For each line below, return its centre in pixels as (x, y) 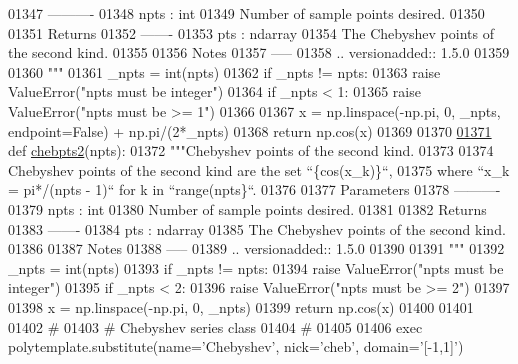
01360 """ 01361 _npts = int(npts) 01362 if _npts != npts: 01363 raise (224, 71)
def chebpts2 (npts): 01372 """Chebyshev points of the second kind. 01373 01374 (251, 150)
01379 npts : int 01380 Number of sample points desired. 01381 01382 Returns (247, 208)
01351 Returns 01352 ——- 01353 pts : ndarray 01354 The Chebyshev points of (251, 32)
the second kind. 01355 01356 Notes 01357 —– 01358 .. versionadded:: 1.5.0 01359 (259, 52)
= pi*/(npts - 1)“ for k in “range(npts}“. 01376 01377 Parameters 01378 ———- (254, 189)
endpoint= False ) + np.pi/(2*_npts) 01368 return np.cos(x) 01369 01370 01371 (250, 130)
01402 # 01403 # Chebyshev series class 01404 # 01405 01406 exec (215, 326)
